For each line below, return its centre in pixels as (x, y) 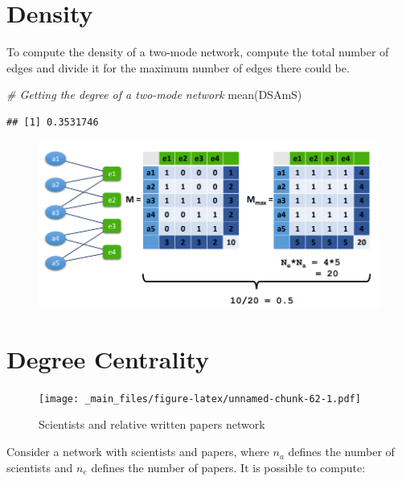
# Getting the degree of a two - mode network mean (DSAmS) (154, 95)
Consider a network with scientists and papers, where (138, 452)
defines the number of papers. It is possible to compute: (228, 467)
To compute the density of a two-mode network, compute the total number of (198, 52)
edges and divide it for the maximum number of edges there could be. (178, 67)
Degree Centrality (108, 358)
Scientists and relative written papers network (152, 424)
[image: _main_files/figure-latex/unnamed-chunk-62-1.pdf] (200, 399)
